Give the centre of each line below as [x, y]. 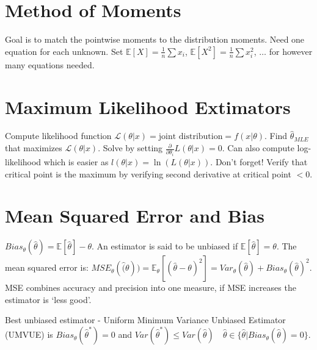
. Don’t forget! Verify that [259, 161]
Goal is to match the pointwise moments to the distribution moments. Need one [155, 39]
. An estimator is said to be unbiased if [165, 246]
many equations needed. [50, 64]
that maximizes [34, 148]
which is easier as [76, 161]
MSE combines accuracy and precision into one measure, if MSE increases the [151, 287]
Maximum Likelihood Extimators [148, 106]
